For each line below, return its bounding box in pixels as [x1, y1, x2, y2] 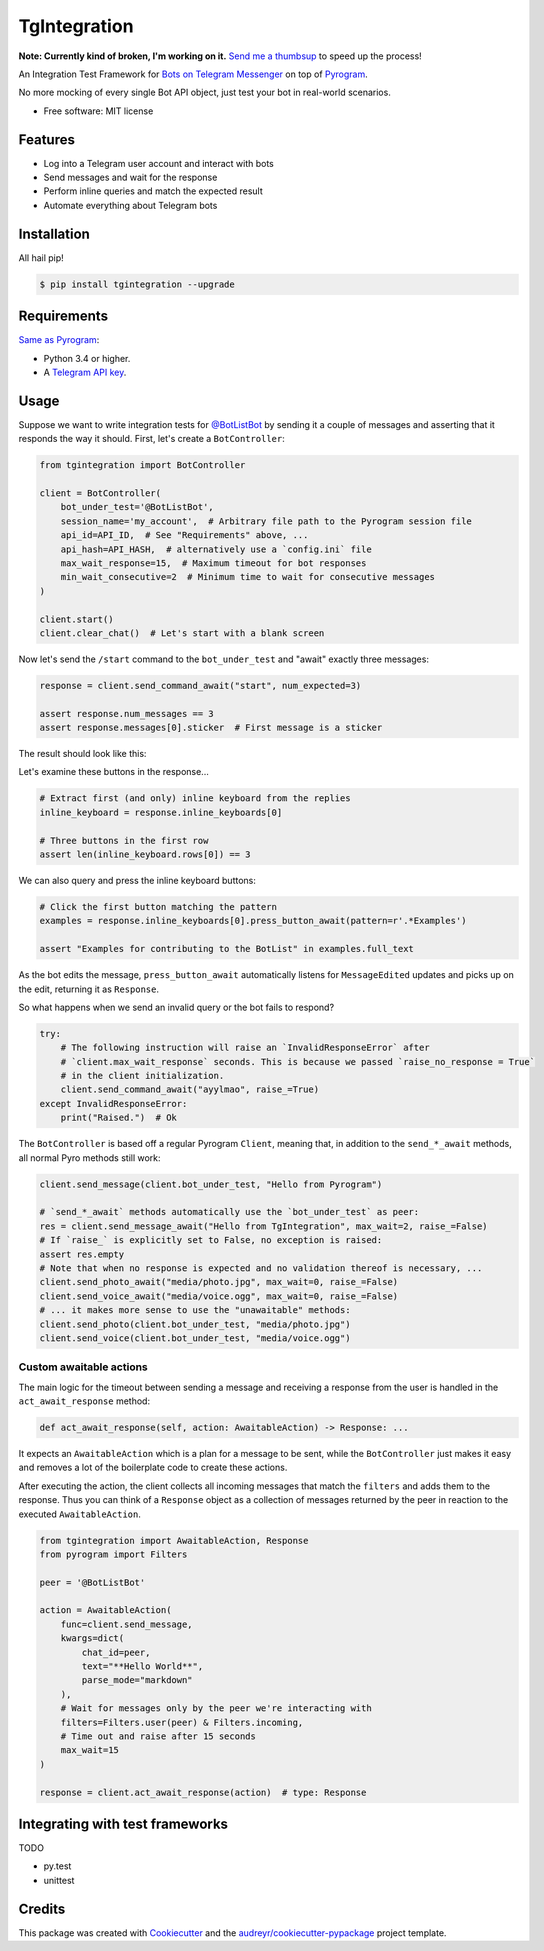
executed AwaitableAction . [18, 1508, 142, 1520]
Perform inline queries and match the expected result [43, 185, 264, 197]
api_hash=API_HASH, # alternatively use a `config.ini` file [60, 543, 372, 555]
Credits [18, 1900, 66, 1917]
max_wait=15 [60, 1745, 120, 1756]
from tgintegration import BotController [39, 460, 246, 471]
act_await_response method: [18, 1395, 150, 1407]
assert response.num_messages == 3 [39, 708, 214, 719]
